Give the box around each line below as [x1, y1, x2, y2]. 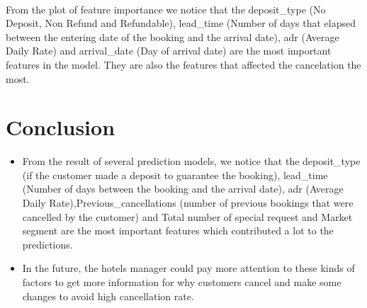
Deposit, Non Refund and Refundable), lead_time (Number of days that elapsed [6, 16, 356, 30]
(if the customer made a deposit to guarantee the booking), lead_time [22, 167, 328, 182]
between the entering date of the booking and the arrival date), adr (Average [6, 29, 339, 44]
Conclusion [6, 113, 115, 142]
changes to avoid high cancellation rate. [22, 288, 194, 303]
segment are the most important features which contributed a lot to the [22, 223, 334, 238]
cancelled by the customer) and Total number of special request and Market [22, 209, 353, 224]
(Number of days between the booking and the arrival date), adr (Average [22, 181, 344, 196]
